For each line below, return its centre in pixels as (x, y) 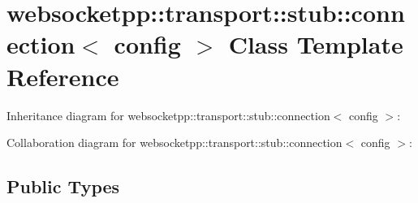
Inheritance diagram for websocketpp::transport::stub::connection (168, 115)
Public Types (63, 186)
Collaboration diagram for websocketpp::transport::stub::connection (175, 143)
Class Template (316, 44)
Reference (63, 76)
